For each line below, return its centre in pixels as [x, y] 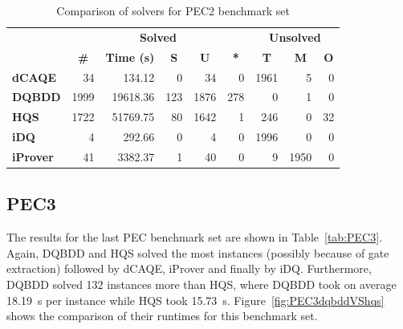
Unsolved [295, 37]
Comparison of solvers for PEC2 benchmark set [173, 10]
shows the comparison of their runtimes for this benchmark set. [162, 316]
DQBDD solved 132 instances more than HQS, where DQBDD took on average [201, 284]
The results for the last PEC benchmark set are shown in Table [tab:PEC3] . [195, 237]
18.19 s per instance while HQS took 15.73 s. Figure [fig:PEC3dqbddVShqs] [195, 300]
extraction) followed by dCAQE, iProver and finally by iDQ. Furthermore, [189, 268]
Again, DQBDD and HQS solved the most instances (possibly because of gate [198, 252]
